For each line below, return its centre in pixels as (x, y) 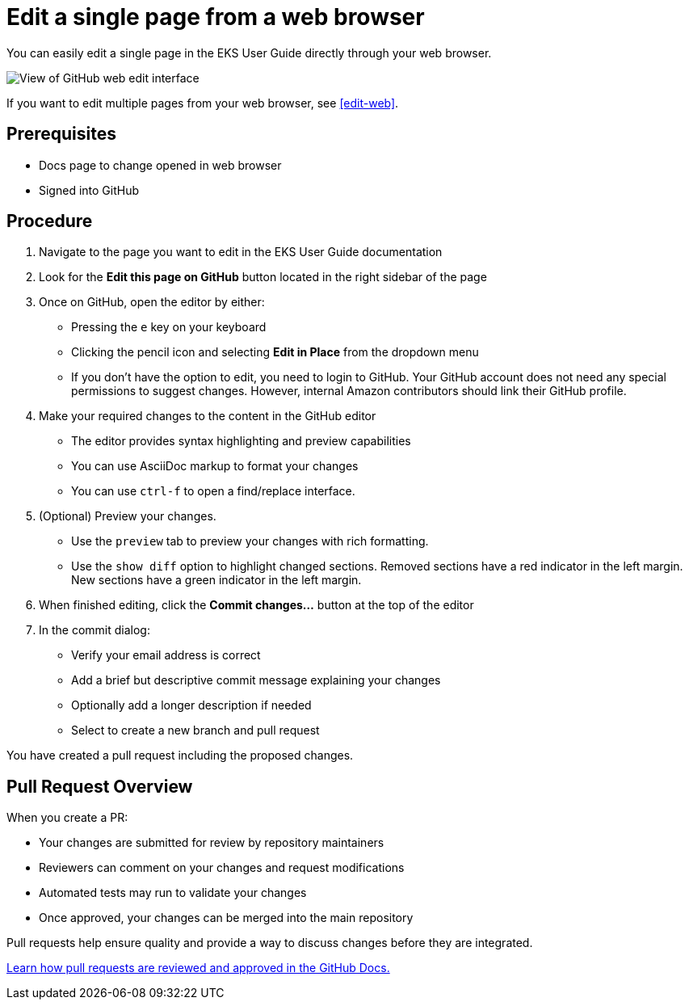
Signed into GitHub (89, 190)
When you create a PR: (67, 818)
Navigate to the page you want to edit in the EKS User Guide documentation (241, 252)
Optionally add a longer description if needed (191, 705)
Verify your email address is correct (166, 655)
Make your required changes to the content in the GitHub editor (208, 416)
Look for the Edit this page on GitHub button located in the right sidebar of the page (263, 277)
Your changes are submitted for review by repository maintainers (212, 843)
